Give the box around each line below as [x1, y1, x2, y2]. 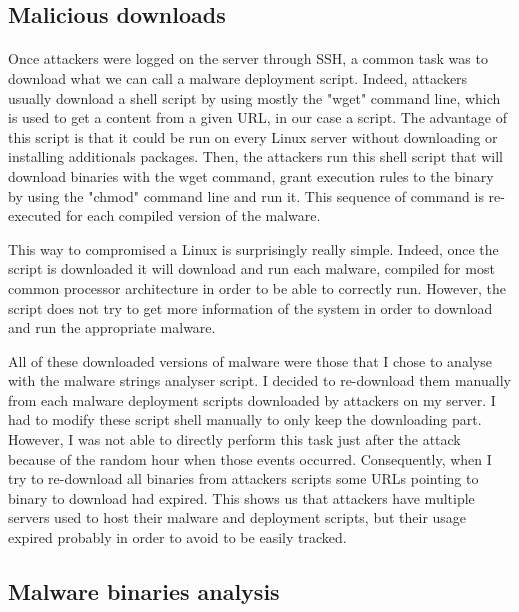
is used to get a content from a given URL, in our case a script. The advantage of [8, 107, 507, 128]
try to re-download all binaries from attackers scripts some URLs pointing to [8, 468, 479, 489]
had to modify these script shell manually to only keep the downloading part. [8, 409, 482, 430]
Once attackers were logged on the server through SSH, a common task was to [8, 48, 488, 69]
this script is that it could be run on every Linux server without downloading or [8, 126, 498, 147]
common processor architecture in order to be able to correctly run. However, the [8, 277, 506, 298]
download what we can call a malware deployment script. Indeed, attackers [8, 67, 468, 88]
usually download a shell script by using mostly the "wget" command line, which [8, 87, 501, 108]
